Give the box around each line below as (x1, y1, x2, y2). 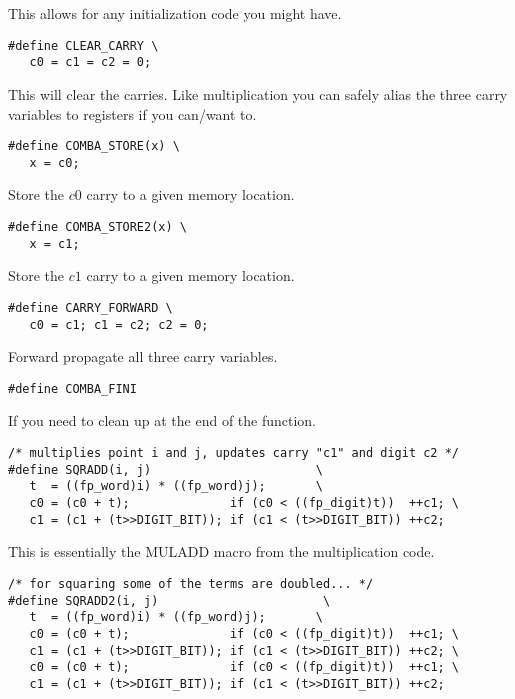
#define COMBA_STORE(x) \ (8, 139, 180, 154)
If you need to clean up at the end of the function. (8, 410, 317, 431)
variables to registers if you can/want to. (8, 103, 257, 124)
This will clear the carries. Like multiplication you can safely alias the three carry (8, 83, 508, 104)
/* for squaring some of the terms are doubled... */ (8, 576, 374, 591)
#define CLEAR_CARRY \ (8, 38, 159, 53)
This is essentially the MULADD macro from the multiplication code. (8, 541, 435, 562)
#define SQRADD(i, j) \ (8, 462, 323, 477)
